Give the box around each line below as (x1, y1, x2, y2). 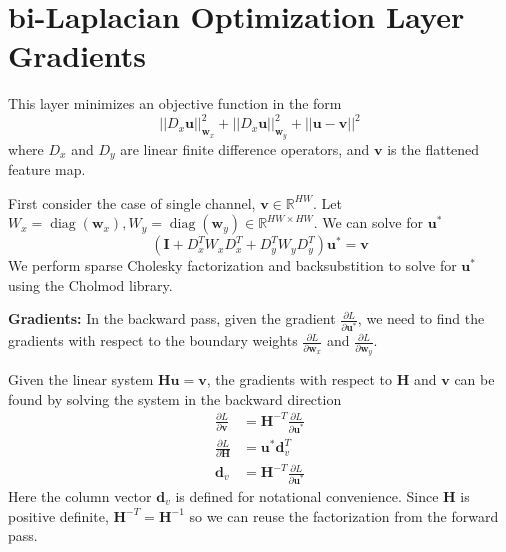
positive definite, (8, 505, 109, 526)
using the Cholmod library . (8, 274, 173, 295)
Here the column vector (8, 485, 152, 506)
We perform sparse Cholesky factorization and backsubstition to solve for (8, 255, 457, 276)
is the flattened (387, 138, 480, 159)
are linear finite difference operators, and (120, 138, 370, 159)
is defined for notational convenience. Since (175, 485, 439, 506)
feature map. (8, 159, 86, 180)
